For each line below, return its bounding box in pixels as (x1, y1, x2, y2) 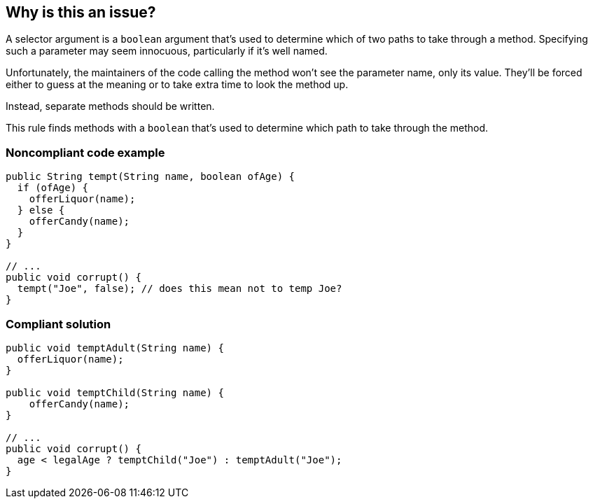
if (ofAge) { (17, 182, 89, 194)
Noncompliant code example (6, 145, 165, 160)
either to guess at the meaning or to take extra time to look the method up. (6, 78, 349, 91)
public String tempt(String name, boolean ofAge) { (6, 171, 295, 183)
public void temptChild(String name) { (6, 386, 224, 398)
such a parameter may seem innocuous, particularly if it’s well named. (6, 45, 328, 57)
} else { (17, 204, 65, 216)
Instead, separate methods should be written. (6, 100, 215, 113)
